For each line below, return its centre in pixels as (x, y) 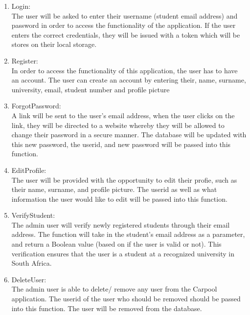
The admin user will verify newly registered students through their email (121, 224)
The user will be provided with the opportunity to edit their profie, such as (124, 179)
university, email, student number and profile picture (91, 89)
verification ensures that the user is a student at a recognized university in (123, 253)
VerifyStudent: (33, 215)
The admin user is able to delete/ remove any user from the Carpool (114, 289)
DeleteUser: (29, 279)
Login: (21, 6)
